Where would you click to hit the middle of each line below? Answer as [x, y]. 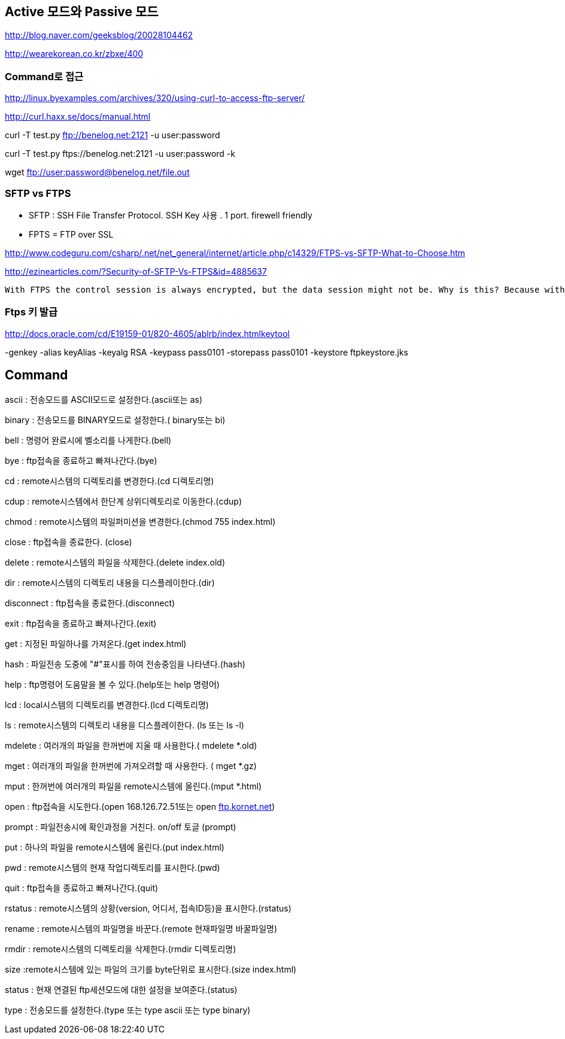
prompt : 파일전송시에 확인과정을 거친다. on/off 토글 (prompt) [121, 827]
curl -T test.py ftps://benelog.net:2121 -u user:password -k [120, 154]
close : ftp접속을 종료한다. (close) [69, 542]
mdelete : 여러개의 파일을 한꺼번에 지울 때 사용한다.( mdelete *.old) [131, 745]
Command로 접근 [44, 76]
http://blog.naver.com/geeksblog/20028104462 [99, 35]
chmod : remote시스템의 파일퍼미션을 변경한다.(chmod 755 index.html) [140, 521]
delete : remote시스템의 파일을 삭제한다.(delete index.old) [115, 562]
